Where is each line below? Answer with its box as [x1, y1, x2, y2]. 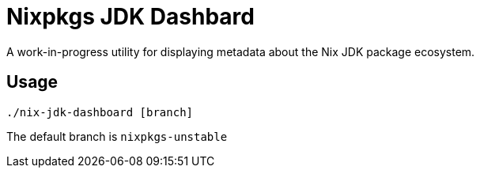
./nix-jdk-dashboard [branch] [6, 105, 194, 119]
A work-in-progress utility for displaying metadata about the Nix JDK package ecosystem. [6, 44, 475, 59]
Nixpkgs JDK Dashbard [6, 3, 255, 30]
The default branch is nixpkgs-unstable [6, 129, 228, 143]
